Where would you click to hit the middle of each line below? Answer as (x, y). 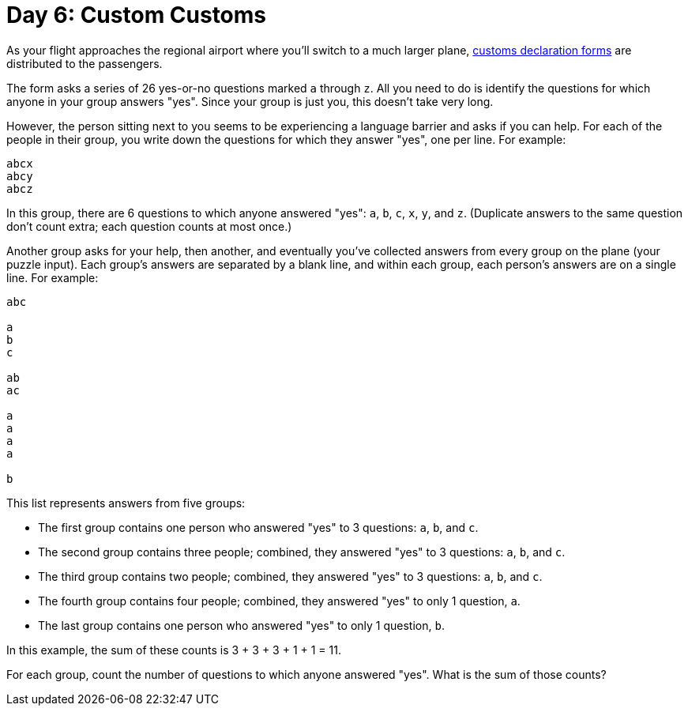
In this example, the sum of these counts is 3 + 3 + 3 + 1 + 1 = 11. (174, 650)
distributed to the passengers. (85, 63)
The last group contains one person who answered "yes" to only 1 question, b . (241, 625)
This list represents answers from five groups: (126, 503)
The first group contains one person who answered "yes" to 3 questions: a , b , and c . (258, 527)
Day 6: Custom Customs (137, 15)
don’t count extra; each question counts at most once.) (149, 226)
